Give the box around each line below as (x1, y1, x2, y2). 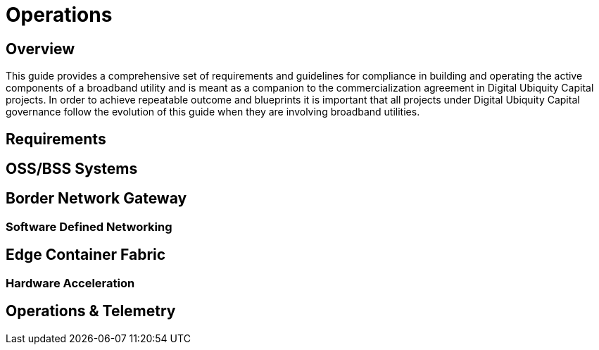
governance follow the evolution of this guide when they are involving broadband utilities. (6, 106, 420, 118)
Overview (6, 39, 75, 58)
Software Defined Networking (6, 219, 172, 234)
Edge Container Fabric (6, 246, 166, 264)
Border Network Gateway (6, 189, 187, 208)
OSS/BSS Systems (6, 160, 138, 178)
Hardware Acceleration (6, 275, 135, 290)
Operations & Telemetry (6, 302, 176, 320)
